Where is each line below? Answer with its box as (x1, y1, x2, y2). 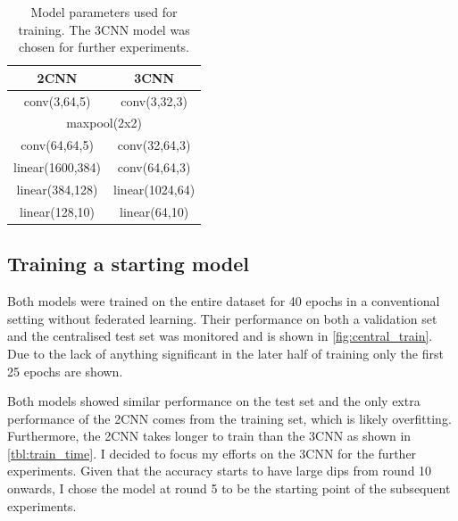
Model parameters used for (30, 3, 178, 21)
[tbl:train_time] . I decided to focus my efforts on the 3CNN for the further (7, 443, 417, 462)
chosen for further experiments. (19, 37, 189, 56)
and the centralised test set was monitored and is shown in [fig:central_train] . (7, 327, 433, 345)
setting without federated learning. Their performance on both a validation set (7, 309, 437, 327)
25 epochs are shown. (7, 361, 123, 380)
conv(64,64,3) (117, 158, 191, 177)
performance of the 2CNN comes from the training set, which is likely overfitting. (7, 409, 452, 427)
